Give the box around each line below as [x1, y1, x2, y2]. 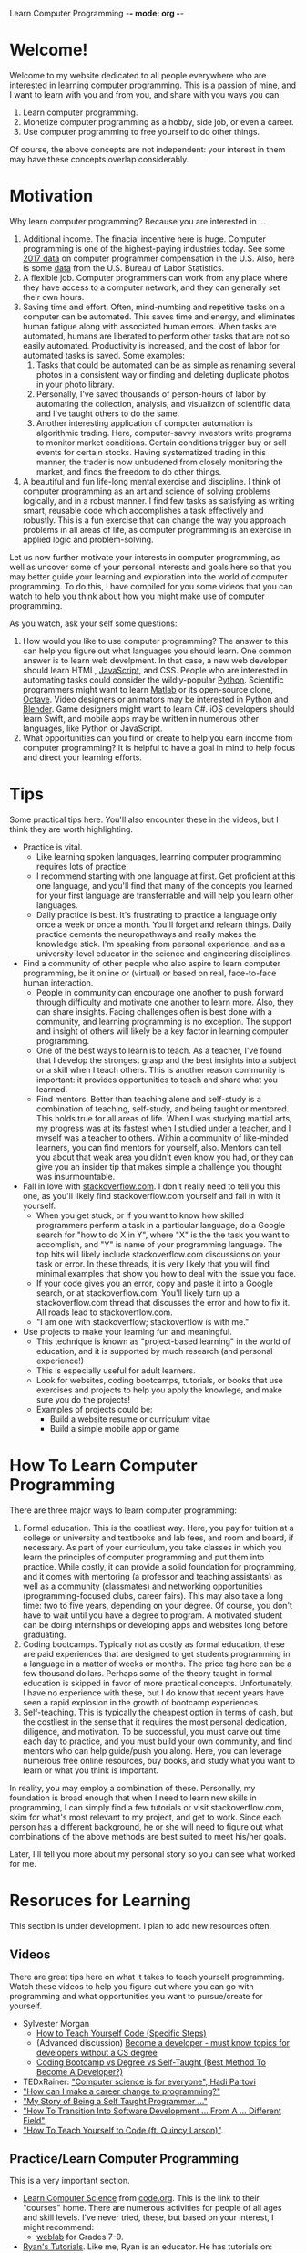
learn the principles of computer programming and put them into [22, 1551, 265, 1562]
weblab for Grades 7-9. [36, 2231, 125, 2243]
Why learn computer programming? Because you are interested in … [9, 215, 266, 226]
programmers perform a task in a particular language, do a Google [36, 1219, 286, 1230]
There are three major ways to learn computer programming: [9, 1505, 238, 1516]
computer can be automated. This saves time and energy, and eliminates [22, 310, 296, 322]
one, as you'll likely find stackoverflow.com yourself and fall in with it [22, 1190, 280, 1201]
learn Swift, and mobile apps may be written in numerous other [22, 713, 260, 724]
